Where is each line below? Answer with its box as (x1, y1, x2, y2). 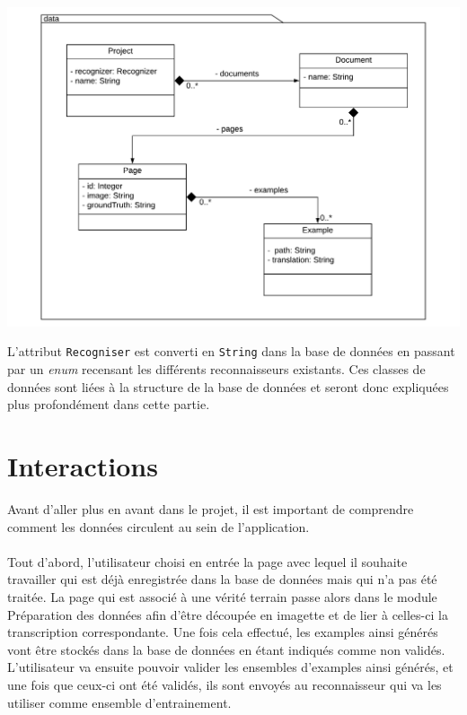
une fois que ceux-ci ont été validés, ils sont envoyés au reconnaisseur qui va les (7, 675, 442, 693)
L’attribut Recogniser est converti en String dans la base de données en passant (7, 342, 455, 361)
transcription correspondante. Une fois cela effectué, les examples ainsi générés (7, 623, 438, 641)
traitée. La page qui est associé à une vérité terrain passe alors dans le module (7, 587, 437, 606)
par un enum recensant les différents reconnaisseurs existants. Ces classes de (7, 360, 426, 379)
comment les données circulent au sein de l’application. (7, 517, 310, 536)
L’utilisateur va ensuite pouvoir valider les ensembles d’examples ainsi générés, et (7, 658, 454, 676)
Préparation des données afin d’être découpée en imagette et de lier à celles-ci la (7, 605, 448, 623)
